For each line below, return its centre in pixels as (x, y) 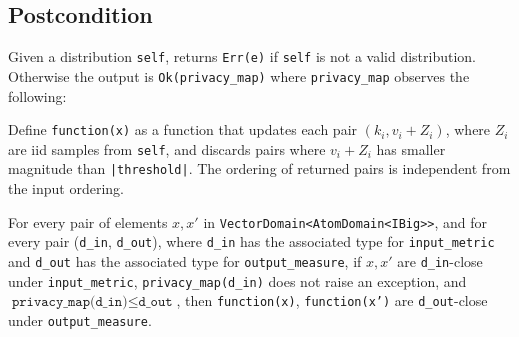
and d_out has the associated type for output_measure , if (185, 260)
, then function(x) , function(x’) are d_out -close (332, 300)
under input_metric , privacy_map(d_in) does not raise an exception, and (237, 280)
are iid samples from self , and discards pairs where (167, 148)
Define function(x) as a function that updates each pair (183, 129)
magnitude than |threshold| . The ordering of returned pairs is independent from (259, 168)
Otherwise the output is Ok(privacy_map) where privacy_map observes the (239, 75)
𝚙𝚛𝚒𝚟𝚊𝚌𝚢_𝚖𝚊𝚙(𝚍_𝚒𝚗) (69, 302)
